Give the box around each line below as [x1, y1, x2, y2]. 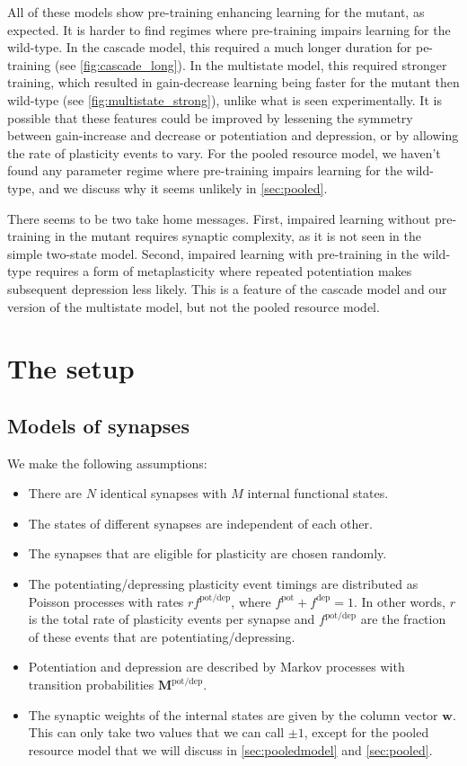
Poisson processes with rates [28, 592, 184, 610]
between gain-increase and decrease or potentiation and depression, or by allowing [7, 126, 459, 145]
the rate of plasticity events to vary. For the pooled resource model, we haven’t [7, 143, 441, 162]
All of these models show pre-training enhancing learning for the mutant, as [7, 3, 425, 21]
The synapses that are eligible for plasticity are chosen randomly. [28, 544, 387, 563]
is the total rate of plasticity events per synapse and [28, 610, 315, 628]
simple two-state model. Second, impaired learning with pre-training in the [7, 244, 419, 263]
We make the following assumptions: [7, 453, 207, 472]
